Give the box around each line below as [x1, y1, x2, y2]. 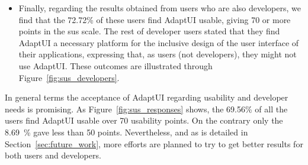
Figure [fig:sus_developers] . [18, 71, 120, 83]
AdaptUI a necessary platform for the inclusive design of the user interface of [18, 36, 299, 48]
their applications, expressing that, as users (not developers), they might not [18, 48, 297, 60]
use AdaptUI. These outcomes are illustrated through [18, 59, 213, 72]
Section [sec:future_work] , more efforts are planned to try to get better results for [5, 137, 303, 150]
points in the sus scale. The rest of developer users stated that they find [18, 25, 280, 37]
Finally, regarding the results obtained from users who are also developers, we [18, 2, 301, 14]
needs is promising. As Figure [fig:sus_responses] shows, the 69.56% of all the [5, 102, 288, 115]
